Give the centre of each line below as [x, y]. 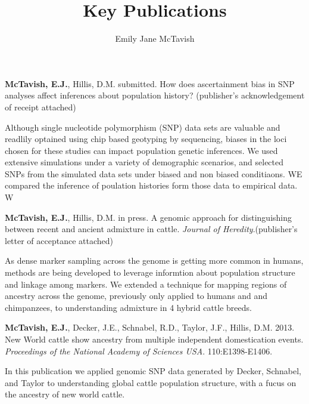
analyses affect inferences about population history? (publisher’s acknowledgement [155, 95]
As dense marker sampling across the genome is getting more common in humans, [154, 260]
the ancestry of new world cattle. [65, 394]
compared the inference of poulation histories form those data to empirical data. [151, 185]
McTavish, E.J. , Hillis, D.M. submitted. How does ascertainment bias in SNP [150, 83]
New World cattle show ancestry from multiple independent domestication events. [154, 339]
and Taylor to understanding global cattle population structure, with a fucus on [151, 382]
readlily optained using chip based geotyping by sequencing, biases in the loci [146, 139]
